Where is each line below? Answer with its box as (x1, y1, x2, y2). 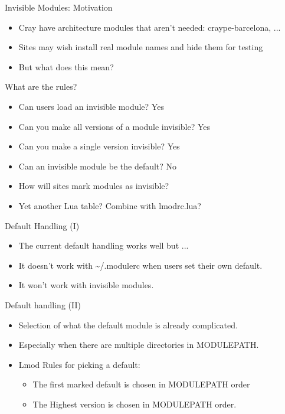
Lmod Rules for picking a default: (18, 358, 140, 370)
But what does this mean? (18, 60, 114, 73)
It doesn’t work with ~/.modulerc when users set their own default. (18, 259, 263, 271)
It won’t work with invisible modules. (18, 279, 154, 291)
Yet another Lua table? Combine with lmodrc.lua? (18, 199, 201, 211)
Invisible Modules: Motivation (5, 1, 113, 13)
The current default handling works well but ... (18, 239, 189, 252)
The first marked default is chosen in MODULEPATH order (32, 378, 250, 390)
